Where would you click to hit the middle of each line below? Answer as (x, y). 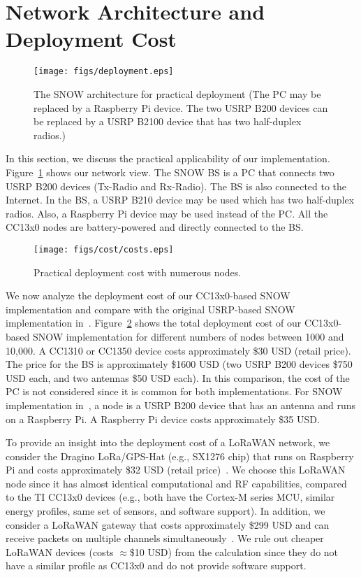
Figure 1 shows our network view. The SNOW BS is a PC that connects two (170, 172)
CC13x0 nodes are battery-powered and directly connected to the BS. (155, 227)
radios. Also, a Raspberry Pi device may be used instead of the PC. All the (167, 213)
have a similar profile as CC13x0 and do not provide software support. (156, 565)
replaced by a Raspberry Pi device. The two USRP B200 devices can (181, 107)
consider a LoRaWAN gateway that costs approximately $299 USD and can (168, 524)
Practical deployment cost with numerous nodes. (138, 272)
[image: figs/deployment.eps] (104, 72)
